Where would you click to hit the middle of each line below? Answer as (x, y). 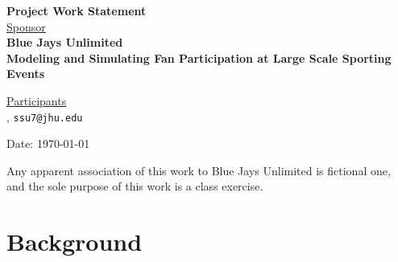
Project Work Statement (77, 10)
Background (75, 242)
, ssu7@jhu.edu (45, 116)
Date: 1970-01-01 (48, 143)
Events (26, 74)
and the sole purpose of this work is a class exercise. (135, 186)
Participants (37, 100)
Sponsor (26, 26)
